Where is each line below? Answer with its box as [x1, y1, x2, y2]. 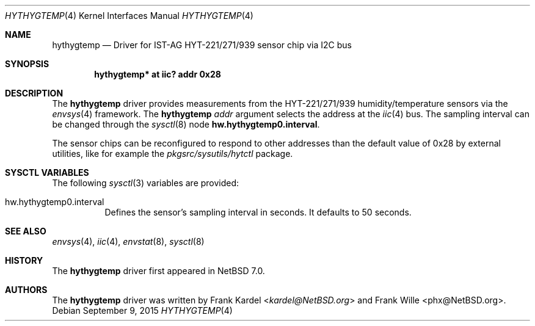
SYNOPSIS [5, 59, 49, 69]
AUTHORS [5, 284, 48, 295]
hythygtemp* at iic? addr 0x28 [94, 69, 221, 79]
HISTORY [5, 255, 43, 266]
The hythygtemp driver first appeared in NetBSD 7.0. [52, 266, 265, 276]
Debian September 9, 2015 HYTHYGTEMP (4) [52, 305, 233, 316]
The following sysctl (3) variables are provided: [52, 178, 239, 188]
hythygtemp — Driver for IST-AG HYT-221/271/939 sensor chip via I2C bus [52, 40, 352, 50]
